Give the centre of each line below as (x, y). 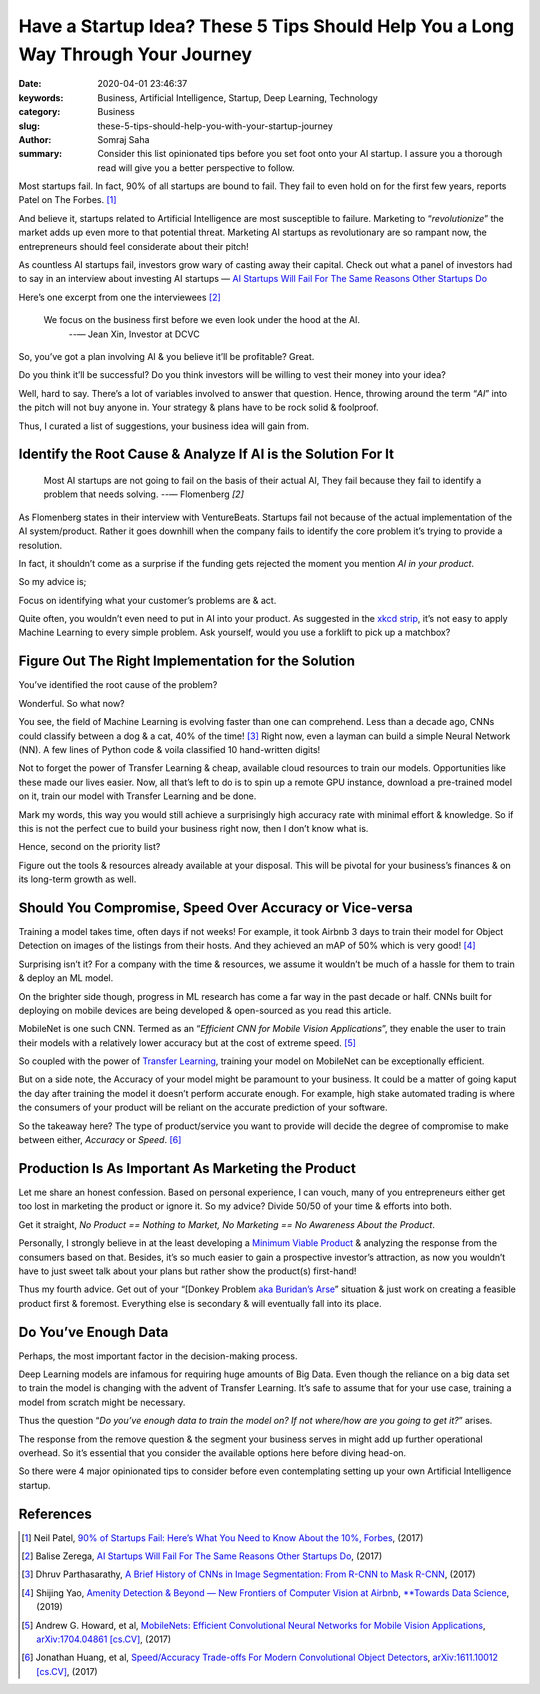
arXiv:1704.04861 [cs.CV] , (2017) (104, 1639)
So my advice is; (52, 582)
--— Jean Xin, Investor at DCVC (134, 334)
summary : (40, 154)
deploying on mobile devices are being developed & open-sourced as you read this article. (205, 1010)
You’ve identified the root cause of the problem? (118, 685)
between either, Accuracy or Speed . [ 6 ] (100, 1140)
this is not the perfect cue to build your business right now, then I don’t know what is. (193, 828)
